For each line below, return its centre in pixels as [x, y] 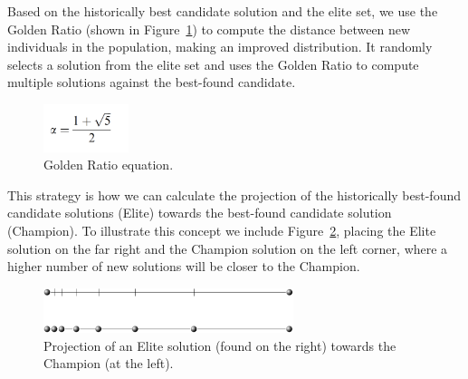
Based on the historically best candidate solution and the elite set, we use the [223, 11]
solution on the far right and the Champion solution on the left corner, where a [228, 248]
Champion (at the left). [109, 363]
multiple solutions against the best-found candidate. [152, 82]
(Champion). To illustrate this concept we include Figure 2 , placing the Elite [222, 231]
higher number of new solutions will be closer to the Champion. [184, 266]
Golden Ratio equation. [109, 165]
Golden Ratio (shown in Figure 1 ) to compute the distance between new [209, 29]
